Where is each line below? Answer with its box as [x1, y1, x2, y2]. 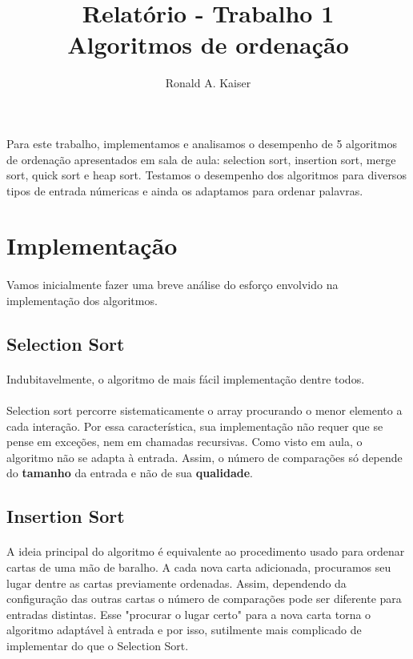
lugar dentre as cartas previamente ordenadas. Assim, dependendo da [6, 574, 347, 591]
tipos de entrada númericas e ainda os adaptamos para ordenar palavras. [6, 182, 363, 199]
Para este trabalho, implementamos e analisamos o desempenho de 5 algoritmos [6, 135, 397, 151]
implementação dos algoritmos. [6, 291, 158, 308]
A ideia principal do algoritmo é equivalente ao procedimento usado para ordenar [6, 543, 405, 560]
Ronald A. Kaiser [165, 74, 251, 91]
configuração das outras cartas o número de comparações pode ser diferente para [6, 590, 402, 607]
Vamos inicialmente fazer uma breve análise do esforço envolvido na [6, 276, 339, 293]
